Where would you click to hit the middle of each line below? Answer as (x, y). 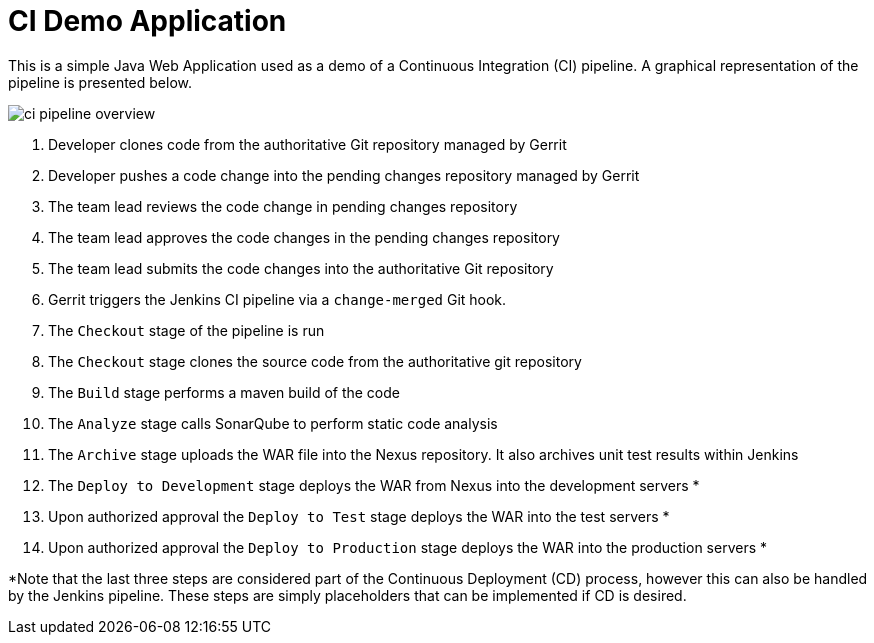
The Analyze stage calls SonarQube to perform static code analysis (273, 423)
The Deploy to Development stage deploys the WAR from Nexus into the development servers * (374, 485)
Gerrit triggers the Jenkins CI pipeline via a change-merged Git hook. (277, 299)
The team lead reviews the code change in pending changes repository (283, 206)
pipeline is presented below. (100, 82)
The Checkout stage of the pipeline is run (186, 330)
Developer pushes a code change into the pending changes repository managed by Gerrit (344, 175)
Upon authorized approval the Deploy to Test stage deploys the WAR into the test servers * (359, 516)
